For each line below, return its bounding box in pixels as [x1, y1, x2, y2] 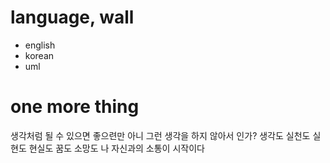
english [24, 39, 56, 51]
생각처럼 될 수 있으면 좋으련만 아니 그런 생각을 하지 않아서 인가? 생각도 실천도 [10, 129, 311, 141]
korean [24, 49, 55, 61]
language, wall [10, 6, 135, 29]
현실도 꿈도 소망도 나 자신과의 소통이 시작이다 [28, 142, 205, 154]
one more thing [10, 96, 140, 118]
